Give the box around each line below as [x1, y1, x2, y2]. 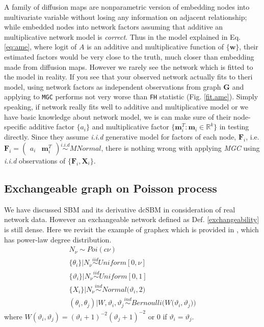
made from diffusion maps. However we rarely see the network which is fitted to [4, 61, 253, 72]
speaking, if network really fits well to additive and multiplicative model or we [4, 101, 248, 112]
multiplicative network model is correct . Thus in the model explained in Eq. [4, 31, 241, 42]
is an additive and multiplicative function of [87, 41, 224, 52]
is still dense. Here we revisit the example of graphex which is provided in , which [4, 224, 259, 234]
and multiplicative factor [92, 121, 169, 132]
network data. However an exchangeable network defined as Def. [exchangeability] [4, 214, 259, 225]
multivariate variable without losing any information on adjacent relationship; [4, 11, 247, 22]
